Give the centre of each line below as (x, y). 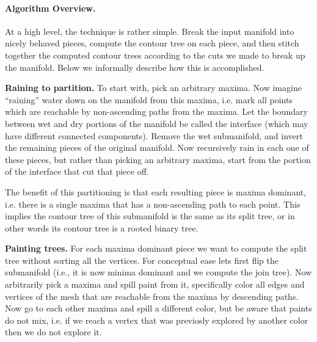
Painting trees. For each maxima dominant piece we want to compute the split (156, 248)
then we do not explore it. (53, 332)
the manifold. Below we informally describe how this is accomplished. (135, 67)
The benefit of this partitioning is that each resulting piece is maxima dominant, (156, 191)
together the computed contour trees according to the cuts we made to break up (155, 55)
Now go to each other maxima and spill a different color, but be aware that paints (158, 308)
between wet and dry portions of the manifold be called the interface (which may (157, 123)
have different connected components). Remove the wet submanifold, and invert (154, 135)
